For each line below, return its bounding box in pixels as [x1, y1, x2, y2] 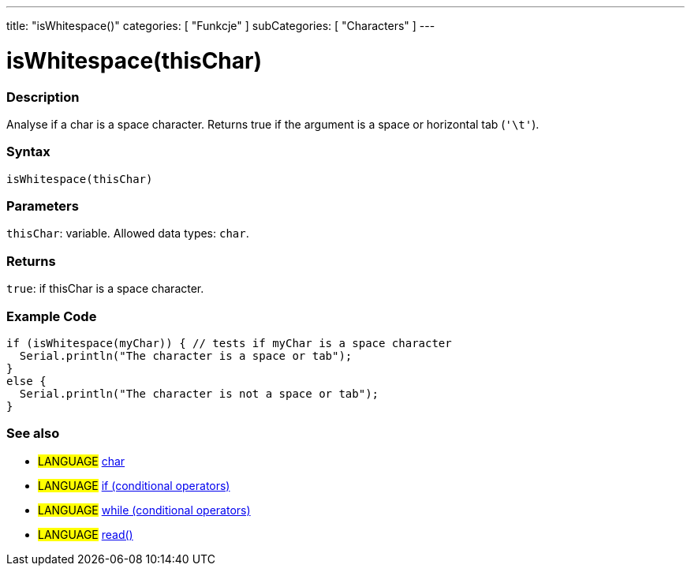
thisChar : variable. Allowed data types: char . [6, 226, 249, 241]
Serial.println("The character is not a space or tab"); [19, 387, 379, 400]
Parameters [6, 198, 79, 214]
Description [6, 88, 80, 105]
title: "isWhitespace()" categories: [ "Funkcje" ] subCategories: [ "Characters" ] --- [6, 19, 435, 32]
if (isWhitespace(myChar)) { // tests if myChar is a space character [6, 336, 452, 350]
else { [6, 374, 47, 387]
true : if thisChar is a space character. [6, 282, 204, 296]
